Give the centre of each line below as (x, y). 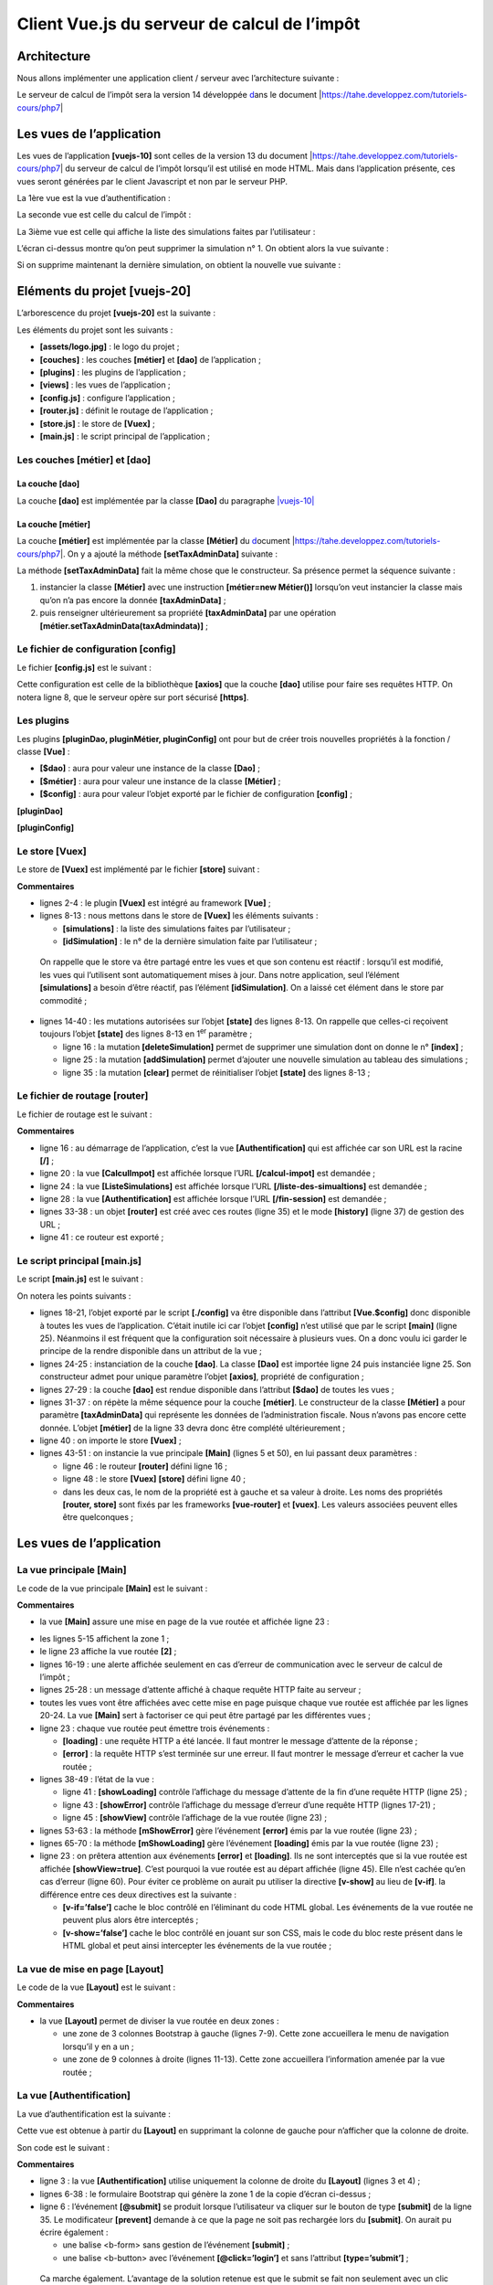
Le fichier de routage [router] (83, 1096)
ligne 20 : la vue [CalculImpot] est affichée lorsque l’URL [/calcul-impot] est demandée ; (208, 1174)
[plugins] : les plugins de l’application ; (113, 372)
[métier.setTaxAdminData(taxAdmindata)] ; (124, 625)
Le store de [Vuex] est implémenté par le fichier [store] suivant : (138, 869)
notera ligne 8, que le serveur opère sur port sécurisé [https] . (133, 697)
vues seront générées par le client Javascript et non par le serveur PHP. (152, 181)
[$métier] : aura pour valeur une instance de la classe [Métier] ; (160, 781)
